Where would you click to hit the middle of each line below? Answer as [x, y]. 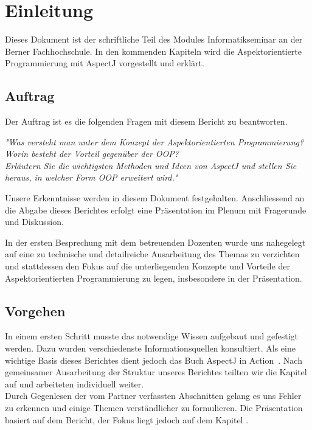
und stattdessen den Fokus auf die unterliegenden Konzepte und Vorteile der [147, 266]
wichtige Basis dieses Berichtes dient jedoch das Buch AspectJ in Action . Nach [154, 360]
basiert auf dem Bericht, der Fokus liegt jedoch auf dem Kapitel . [127, 419]
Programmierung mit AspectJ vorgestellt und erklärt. [105, 63]
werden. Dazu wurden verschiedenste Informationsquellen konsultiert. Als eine [150, 348]
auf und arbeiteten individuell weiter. [75, 383]
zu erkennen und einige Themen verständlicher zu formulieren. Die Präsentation [154, 407]
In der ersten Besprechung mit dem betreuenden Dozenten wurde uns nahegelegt [155, 242]
